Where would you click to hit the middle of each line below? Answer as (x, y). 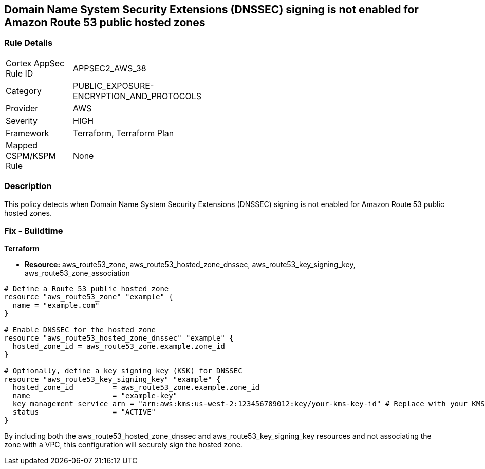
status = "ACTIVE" (84, 412)
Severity (22, 120)
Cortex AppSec (35, 63)
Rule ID (20, 73)
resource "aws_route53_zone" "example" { (89, 297)
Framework (27, 133)
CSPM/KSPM (31, 155)
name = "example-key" (95, 396)
